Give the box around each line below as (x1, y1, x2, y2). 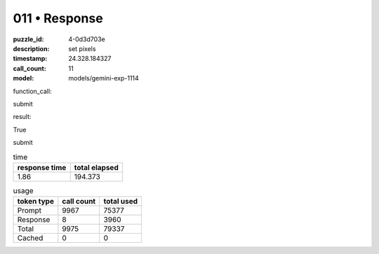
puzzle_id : (13, 35, 44, 43)
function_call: (13, 87, 52, 95)
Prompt (17, 206, 42, 216)
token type (17, 197, 54, 206)
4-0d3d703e (68, 35, 105, 43)
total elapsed (74, 162, 119, 172)
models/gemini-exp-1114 (68, 74, 140, 83)
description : (13, 44, 50, 52)
